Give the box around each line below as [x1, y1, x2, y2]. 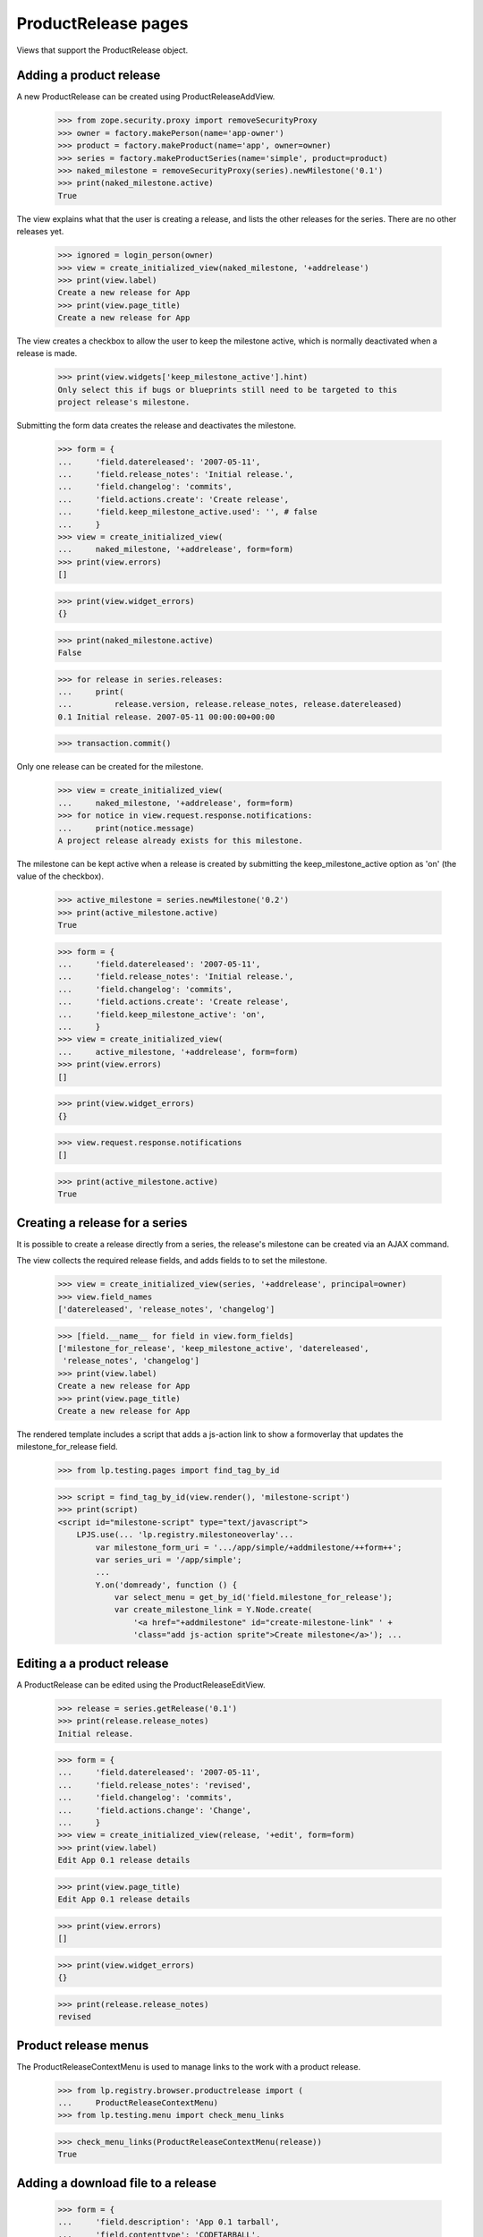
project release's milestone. [57, 397, 191, 407]
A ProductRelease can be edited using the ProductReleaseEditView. [16, 1679, 266, 1690]
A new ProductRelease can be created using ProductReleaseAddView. [16, 91, 275, 102]
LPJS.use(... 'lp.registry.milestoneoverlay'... [76, 1530, 294, 1540]
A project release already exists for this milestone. [57, 835, 303, 846]
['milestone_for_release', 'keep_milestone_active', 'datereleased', [57, 1343, 369, 1354]
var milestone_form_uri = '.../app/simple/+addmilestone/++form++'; [95, 1542, 402, 1552]
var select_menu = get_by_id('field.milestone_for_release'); [114, 1593, 394, 1603]
